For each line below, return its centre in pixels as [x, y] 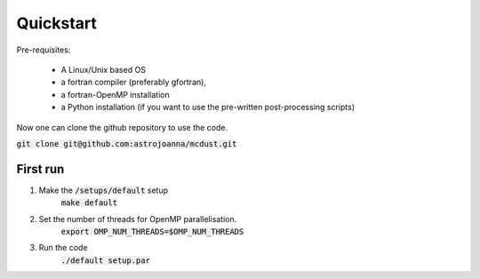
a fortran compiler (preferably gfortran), [133, 82]
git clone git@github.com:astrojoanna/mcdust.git [127, 143]
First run [40, 169]
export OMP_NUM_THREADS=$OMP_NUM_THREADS [152, 231]
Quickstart [57, 23]
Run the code [63, 248]
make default [89, 203]
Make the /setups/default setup [104, 190]
